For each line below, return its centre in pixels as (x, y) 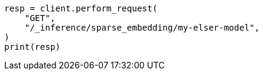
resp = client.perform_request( (81, 8)
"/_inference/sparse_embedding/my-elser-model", (142, 28)
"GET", (40, 18)
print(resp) (32, 47)
